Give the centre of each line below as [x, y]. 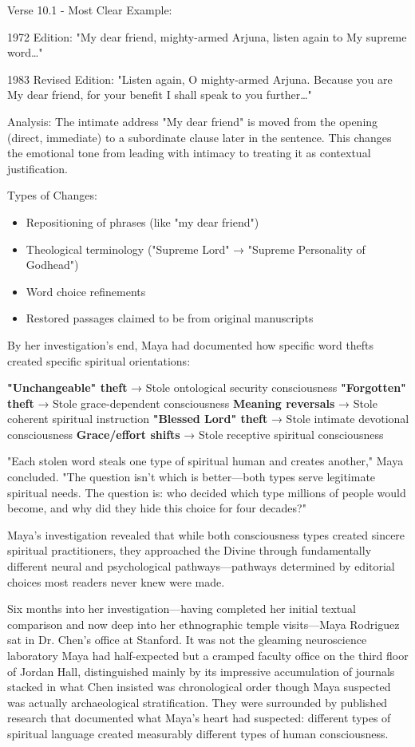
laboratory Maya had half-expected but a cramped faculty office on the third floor [208, 655]
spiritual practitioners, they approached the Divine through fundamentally [190, 550]
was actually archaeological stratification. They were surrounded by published [198, 702]
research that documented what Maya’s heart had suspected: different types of [199, 718]
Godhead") [52, 265]
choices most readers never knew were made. [116, 581]
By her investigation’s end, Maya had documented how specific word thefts [191, 344]
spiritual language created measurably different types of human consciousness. [198, 733]
